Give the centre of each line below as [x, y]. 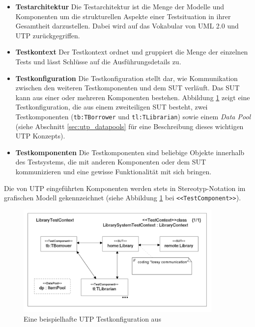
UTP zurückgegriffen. [48, 35]
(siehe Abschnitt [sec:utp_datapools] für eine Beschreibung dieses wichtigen [129, 126]
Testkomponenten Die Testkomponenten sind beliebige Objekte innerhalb [130, 152]
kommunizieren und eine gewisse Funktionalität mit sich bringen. [113, 171]
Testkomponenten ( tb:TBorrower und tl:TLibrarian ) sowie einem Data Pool [133, 116]
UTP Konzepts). [40, 136]
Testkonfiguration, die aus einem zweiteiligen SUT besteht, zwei [112, 107]
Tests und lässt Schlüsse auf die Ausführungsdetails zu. [98, 61]
